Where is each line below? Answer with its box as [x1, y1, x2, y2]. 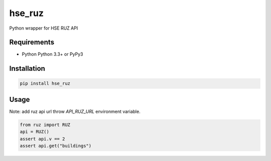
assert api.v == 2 [20, 136, 65, 141]
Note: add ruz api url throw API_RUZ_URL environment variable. [9, 108, 141, 114]
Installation [9, 64, 45, 73]
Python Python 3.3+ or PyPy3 [22, 51, 83, 57]
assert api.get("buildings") [20, 143, 92, 149]
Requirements [9, 38, 55, 47]
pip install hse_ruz [20, 81, 70, 86]
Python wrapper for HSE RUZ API [9, 25, 78, 31]
